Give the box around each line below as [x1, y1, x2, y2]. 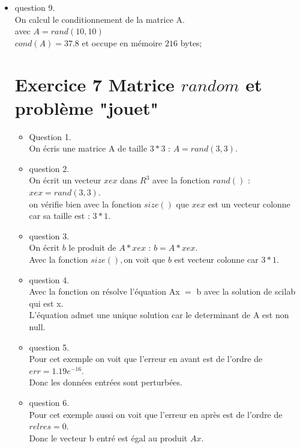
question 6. [29, 396, 70, 408]
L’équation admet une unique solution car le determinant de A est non [29, 308, 289, 321]
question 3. [29, 229, 70, 242]
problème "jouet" [14, 95, 158, 120]
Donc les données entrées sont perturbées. [29, 376, 182, 388]
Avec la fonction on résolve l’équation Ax [29, 285, 180, 298]
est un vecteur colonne [208, 197, 290, 210]
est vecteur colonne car [174, 253, 259, 266]
